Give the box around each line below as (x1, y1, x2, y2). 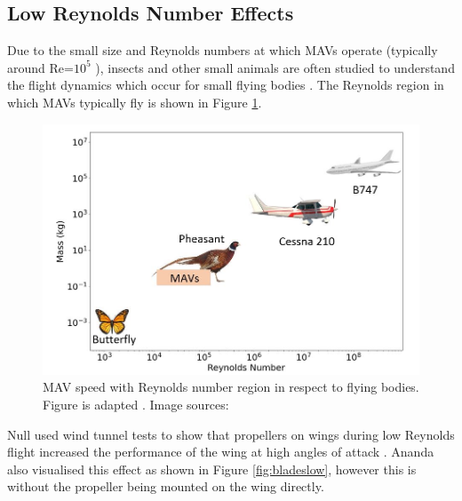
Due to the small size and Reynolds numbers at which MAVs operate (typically (7, 41, 438, 60)
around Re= (7, 58, 74, 76)
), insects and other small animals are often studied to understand (95, 58, 455, 76)
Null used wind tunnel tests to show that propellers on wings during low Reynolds (7, 425, 455, 443)
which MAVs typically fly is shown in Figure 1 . (7, 92, 262, 111)
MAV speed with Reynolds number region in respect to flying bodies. (43, 378, 419, 396)
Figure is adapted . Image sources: (43, 394, 229, 413)
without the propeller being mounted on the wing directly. (7, 477, 324, 496)
